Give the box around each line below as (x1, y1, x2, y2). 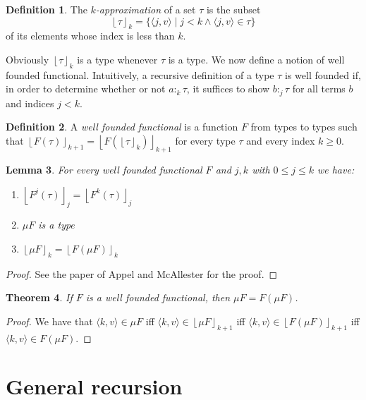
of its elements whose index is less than (6, 28, 175, 43)
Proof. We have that (6, 313, 93, 328)
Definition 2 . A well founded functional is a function (6, 119, 238, 134)
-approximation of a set (95, 2, 196, 16)
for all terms (292, 81, 346, 96)
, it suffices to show (186, 81, 270, 96)
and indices (6, 95, 54, 110)
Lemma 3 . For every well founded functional (6, 162, 202, 176)
